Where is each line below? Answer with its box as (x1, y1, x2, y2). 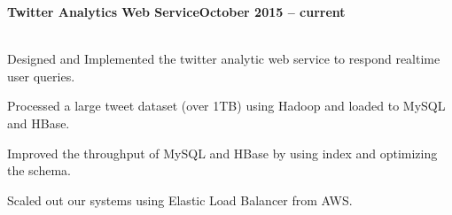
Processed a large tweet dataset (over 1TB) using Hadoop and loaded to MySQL (7, 96, 446, 115)
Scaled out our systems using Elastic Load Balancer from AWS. (7, 190, 353, 209)
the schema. (7, 161, 72, 180)
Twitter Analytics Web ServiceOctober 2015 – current (7, 3, 346, 20)
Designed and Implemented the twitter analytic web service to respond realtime (7, 50, 440, 68)
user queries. (7, 66, 75, 85)
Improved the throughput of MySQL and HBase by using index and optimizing (7, 143, 438, 162)
